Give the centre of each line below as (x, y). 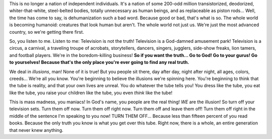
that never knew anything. (36, 130)
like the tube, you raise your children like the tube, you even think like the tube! (91, 93)
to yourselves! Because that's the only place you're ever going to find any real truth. (99, 62)
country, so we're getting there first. (47, 32)
